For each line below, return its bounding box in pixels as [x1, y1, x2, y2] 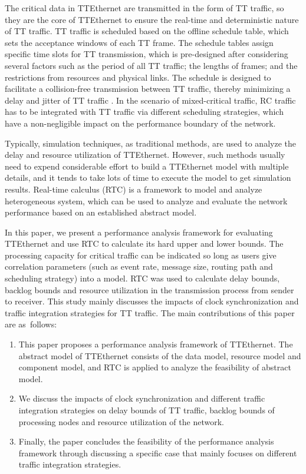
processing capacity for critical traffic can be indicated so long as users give [5, 248, 277, 261]
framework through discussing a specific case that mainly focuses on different [18, 446, 297, 459]
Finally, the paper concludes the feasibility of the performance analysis [18, 435, 274, 448]
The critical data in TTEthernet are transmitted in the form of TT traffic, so [5, 2, 284, 14]
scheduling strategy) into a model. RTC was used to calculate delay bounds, [5, 272, 280, 284]
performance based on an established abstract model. [5, 206, 197, 218]
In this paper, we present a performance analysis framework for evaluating [5, 226, 273, 238]
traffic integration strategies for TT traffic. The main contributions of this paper [5, 306, 295, 319]
